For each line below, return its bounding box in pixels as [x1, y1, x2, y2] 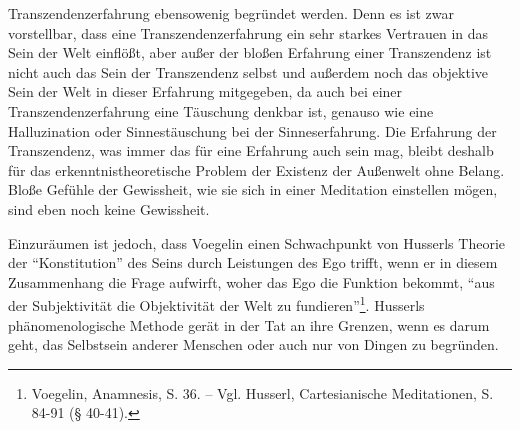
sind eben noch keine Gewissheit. [8, 198, 210, 219]
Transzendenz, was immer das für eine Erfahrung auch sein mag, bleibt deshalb [8, 140, 494, 161]
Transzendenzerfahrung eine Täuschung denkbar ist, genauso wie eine [8, 100, 434, 121]
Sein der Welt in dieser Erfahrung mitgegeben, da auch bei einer [8, 81, 403, 102]
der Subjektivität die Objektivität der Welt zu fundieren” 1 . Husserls [8, 292, 425, 315]
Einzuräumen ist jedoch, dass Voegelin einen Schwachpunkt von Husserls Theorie [8, 232, 505, 253]
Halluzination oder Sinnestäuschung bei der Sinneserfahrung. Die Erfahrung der [8, 120, 497, 141]
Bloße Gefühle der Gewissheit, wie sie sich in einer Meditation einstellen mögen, [8, 179, 498, 200]
